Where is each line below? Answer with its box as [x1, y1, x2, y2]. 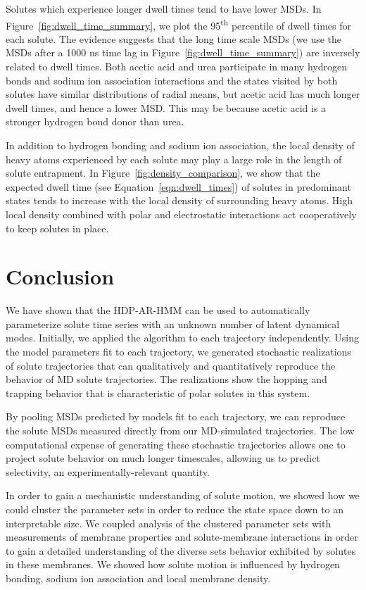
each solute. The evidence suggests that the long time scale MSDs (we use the [6, 31, 342, 46]
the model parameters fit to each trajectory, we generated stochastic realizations [6, 344, 351, 359]
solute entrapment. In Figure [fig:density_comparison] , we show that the [6, 165, 320, 180]
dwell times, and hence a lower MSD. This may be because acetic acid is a [6, 100, 327, 115]
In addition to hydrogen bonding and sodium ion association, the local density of [6, 138, 355, 152]
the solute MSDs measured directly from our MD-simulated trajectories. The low [6, 423, 355, 438]
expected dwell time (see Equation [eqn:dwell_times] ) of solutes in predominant [6, 179, 351, 194]
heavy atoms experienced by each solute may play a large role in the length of [6, 151, 342, 166]
